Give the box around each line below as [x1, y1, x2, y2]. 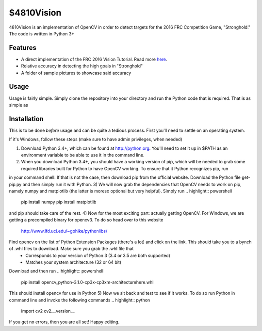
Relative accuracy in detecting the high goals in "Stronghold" [21, 63, 143, 69]
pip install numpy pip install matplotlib [21, 199, 97, 205]
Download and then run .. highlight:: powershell [9, 268, 104, 274]
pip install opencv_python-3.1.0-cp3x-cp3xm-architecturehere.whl [21, 279, 154, 285]
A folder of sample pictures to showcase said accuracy [21, 70, 131, 76]
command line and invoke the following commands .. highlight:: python [9, 297, 150, 303]
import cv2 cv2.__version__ [21, 308, 75, 314]
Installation [9, 114, 44, 123]
